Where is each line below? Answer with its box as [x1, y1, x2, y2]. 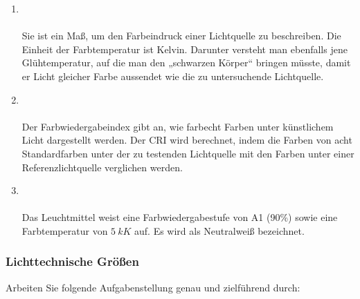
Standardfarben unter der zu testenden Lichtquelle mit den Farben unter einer [21, 146, 354, 160]
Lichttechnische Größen [6, 253, 139, 270]
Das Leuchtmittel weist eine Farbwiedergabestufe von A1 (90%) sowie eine [21, 210, 338, 224]
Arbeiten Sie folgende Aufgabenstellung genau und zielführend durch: [6, 280, 300, 294]
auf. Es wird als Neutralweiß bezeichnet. [134, 223, 305, 238]
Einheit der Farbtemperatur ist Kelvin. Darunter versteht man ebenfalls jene [21, 41, 348, 56]
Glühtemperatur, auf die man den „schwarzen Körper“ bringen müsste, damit [21, 55, 351, 70]
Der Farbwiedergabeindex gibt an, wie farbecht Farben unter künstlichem [21, 119, 334, 133]
